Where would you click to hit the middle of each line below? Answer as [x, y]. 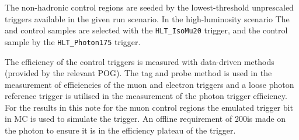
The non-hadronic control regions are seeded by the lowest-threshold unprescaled [149, 7]
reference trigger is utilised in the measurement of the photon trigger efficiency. [146, 96]
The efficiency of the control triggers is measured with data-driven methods [140, 61]
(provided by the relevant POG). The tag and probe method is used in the [138, 73]
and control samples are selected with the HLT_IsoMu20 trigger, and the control [146, 30]
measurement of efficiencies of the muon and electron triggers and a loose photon [149, 84]
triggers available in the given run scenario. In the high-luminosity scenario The [147, 18]
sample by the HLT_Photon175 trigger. [73, 41]
